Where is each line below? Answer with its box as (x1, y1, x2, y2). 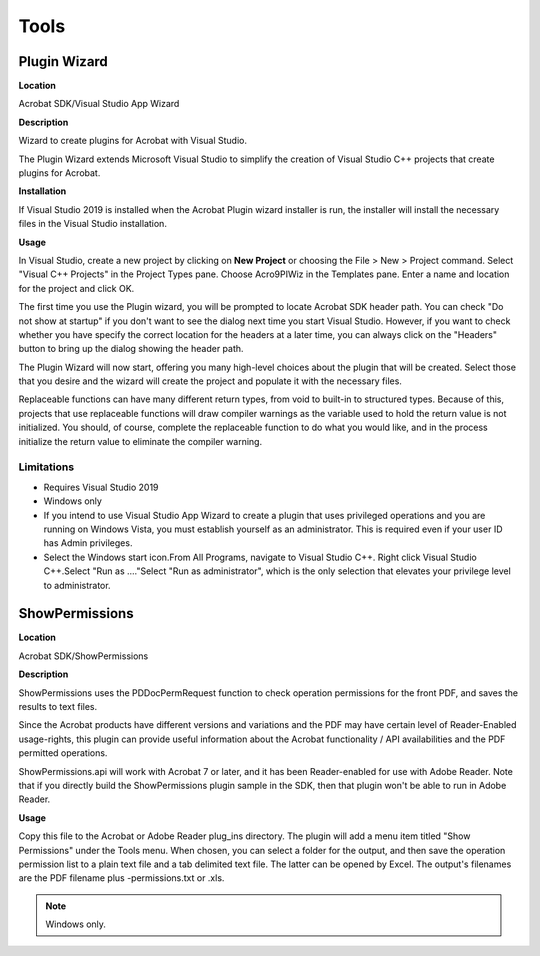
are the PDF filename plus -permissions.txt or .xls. (18, 872, 225, 884)
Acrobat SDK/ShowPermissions (18, 650, 149, 662)
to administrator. (43, 579, 111, 591)
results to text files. (18, 701, 98, 712)
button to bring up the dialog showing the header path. (18, 343, 244, 355)
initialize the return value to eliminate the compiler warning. (18, 435, 263, 447)
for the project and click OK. (18, 282, 135, 294)
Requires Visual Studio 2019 (43, 481, 159, 493)
